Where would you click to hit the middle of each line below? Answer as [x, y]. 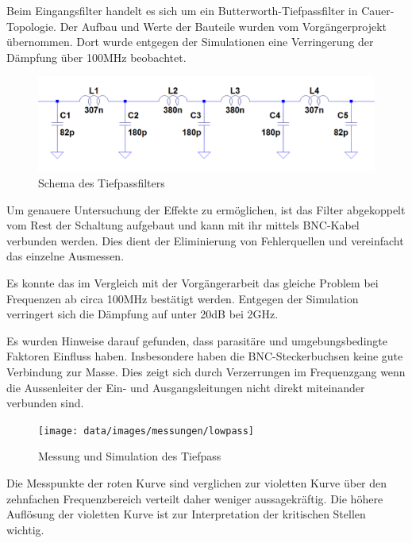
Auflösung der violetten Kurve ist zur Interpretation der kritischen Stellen [186, 514]
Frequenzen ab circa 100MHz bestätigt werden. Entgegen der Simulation [183, 298]
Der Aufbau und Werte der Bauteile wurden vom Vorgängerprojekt [223, 26]
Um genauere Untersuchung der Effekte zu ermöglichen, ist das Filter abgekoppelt [206, 209]
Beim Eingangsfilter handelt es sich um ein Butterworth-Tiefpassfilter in [182, 10]
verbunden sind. [45, 403]
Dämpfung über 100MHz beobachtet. [96, 57]
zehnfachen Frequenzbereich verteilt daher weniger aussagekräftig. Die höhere [195, 498]
